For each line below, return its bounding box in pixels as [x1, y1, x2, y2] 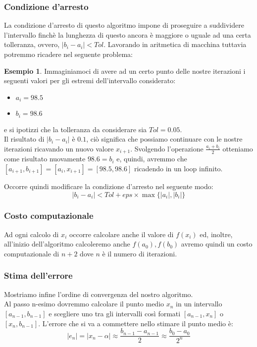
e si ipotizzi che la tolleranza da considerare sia [4, 124, 147, 134]
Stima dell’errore [4, 269, 73, 282]
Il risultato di [4, 134, 45, 144]
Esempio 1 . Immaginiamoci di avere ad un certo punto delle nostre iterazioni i [4, 65, 246, 76]
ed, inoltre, [200, 229, 233, 239]
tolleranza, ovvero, [4, 39, 60, 50]
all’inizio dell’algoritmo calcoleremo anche [4, 239, 130, 249]
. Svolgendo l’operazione [130, 143, 204, 153]
